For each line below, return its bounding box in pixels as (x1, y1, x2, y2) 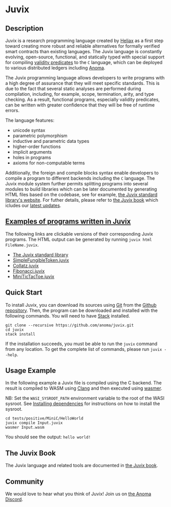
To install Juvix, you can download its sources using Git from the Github (5, 302, 157, 308)
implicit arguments (12, 149, 52, 155)
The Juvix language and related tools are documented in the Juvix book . (5, 462, 158, 469)
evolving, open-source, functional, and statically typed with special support (5, 54, 165, 60)
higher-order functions (12, 143, 61, 150)
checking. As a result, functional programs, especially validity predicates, (5, 96, 160, 102)
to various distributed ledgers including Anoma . (5, 65, 105, 71)
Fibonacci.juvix (12, 268, 45, 274)
